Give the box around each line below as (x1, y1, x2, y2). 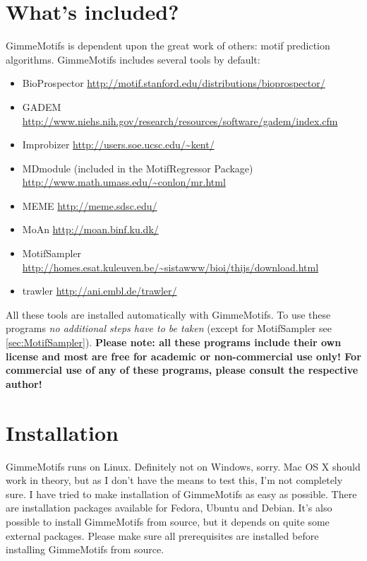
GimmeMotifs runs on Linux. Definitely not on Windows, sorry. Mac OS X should (6, 459, 361, 473)
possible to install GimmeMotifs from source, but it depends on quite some (6, 514, 330, 528)
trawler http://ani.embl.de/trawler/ (22, 283, 177, 298)
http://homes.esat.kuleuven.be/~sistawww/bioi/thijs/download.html (22, 259, 319, 274)
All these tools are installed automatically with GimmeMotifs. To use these (6, 307, 331, 321)
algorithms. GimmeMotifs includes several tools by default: (6, 52, 260, 66)
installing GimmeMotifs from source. (6, 542, 164, 557)
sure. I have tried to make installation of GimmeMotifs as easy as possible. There (6, 486, 357, 501)
